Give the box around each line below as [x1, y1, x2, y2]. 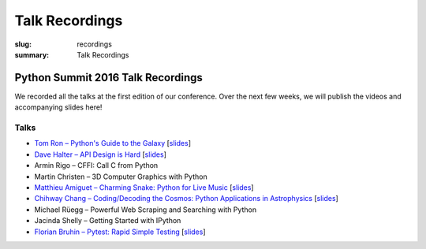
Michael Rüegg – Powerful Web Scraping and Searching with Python [34, 205, 256, 214]
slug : [14, 39, 32, 49]
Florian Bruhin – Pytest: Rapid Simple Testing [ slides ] [34, 227, 206, 236]
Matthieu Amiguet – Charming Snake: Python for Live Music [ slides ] [34, 182, 254, 192]
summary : [14, 50, 50, 59]
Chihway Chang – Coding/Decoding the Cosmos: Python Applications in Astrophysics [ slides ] [34, 194, 338, 203]
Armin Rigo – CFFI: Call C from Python [34, 161, 159, 170]
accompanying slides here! [14, 102, 103, 112]
